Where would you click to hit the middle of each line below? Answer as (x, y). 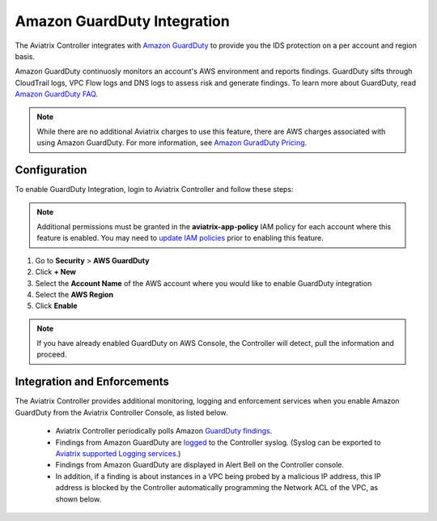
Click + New (56, 272)
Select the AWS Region (74, 294)
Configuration (51, 170)
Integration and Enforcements (92, 382)
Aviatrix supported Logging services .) (118, 453)
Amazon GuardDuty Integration (122, 21)
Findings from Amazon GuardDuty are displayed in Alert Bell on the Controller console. (199, 465)
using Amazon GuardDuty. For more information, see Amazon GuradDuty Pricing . (172, 143)
